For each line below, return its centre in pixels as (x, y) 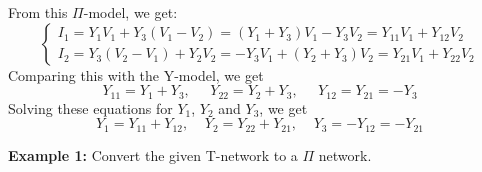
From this (38, 12)
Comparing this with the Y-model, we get (136, 74)
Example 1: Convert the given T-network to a (153, 154)
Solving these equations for (90, 107)
